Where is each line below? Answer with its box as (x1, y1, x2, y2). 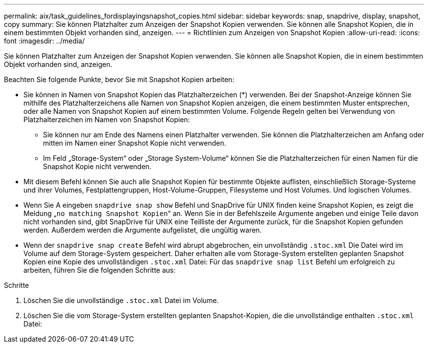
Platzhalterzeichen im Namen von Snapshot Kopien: (23, 115, 190, 124)
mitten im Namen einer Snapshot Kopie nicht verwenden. (43, 139, 226, 147)
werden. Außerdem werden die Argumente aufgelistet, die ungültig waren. (23, 226, 262, 234)
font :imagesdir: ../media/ (4, 37, 85, 45)
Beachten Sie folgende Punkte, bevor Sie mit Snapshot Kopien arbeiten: (4, 75, 235, 84)
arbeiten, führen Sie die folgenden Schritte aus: (23, 266, 176, 274)
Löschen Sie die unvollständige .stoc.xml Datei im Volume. (23, 296, 219, 304)
